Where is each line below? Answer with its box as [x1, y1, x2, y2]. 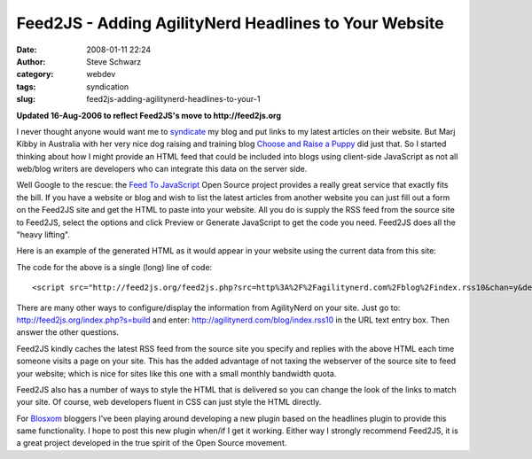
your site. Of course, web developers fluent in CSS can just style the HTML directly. [16, 397, 322, 408]
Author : [16, 56, 46, 66]
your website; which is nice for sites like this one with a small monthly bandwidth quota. [16, 368, 337, 378]
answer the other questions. [16, 327, 120, 338]
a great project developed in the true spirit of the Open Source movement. [16, 438, 287, 448]
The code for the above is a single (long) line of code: [16, 261, 213, 272]
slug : [16, 94, 35, 105]
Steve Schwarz [86, 56, 142, 66]
